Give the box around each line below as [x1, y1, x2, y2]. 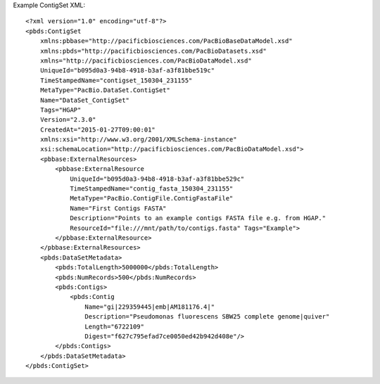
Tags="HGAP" [39, 105, 82, 114]
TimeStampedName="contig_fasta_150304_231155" [70, 185, 234, 193]
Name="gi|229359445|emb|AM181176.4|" [84, 302, 215, 311]
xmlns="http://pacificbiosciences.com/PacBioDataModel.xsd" [39, 56, 253, 65]
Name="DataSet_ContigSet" [39, 96, 130, 104]
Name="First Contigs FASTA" [70, 204, 167, 212]
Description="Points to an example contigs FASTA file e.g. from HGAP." [70, 215, 327, 222]
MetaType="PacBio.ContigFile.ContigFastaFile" [70, 194, 234, 203]
